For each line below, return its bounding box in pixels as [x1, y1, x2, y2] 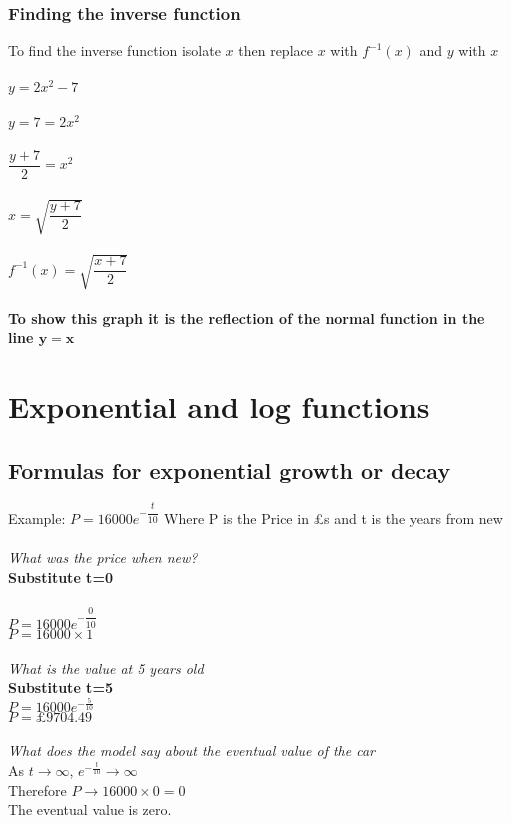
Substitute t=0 [8, 567, 113, 588]
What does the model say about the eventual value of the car [8, 740, 375, 761]
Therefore [8, 779, 67, 800]
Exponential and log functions [8, 386, 430, 427]
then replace [238, 40, 313, 61]
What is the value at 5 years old [8, 657, 204, 678]
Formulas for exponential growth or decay [8, 454, 451, 485]
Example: [8, 508, 66, 529]
